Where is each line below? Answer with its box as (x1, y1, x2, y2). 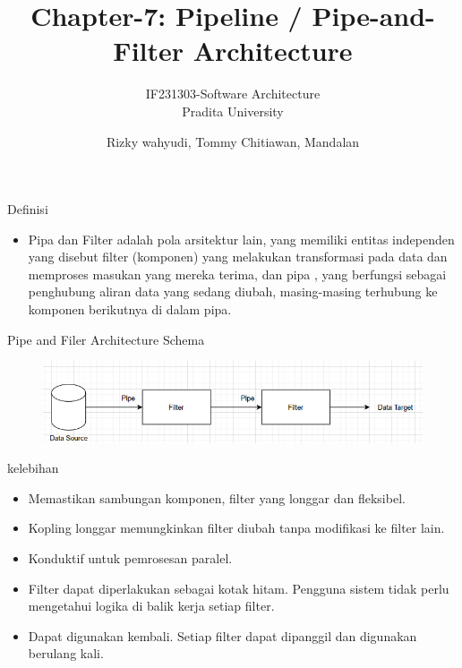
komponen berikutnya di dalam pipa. (28, 300, 232, 319)
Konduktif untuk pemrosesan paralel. (28, 548, 233, 567)
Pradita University (182, 101, 284, 120)
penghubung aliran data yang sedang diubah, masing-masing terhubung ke (28, 282, 438, 301)
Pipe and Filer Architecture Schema (7, 330, 205, 348)
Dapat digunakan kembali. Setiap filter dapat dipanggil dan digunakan (28, 626, 417, 645)
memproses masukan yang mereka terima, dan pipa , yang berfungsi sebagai (28, 264, 447, 283)
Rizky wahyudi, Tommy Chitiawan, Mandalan (106, 132, 360, 150)
